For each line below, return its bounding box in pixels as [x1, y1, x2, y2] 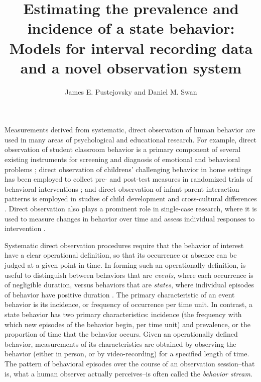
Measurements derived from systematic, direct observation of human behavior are [5, 124, 255, 135]
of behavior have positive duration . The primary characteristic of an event [5, 289, 235, 299]
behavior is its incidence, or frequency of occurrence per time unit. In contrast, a [5, 299, 253, 310]
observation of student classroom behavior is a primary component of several [5, 144, 241, 155]
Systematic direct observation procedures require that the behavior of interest [5, 240, 244, 250]
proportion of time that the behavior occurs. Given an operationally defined [5, 329, 238, 339]
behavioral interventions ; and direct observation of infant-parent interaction [5, 183, 239, 194]
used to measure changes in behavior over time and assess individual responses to [5, 213, 255, 223]
